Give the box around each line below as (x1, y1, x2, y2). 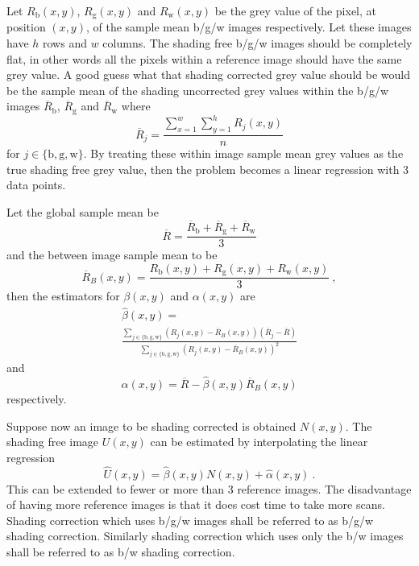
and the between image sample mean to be (6, 246, 218, 263)
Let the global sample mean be (6, 203, 159, 220)
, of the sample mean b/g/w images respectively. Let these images (85, 19, 412, 35)
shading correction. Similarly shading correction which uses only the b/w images (6, 527, 404, 544)
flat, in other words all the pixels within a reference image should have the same (6, 50, 402, 67)
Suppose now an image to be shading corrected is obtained (6, 417, 297, 434)
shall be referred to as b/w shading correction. (6, 543, 235, 560)
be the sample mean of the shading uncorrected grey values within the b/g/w (6, 81, 388, 98)
